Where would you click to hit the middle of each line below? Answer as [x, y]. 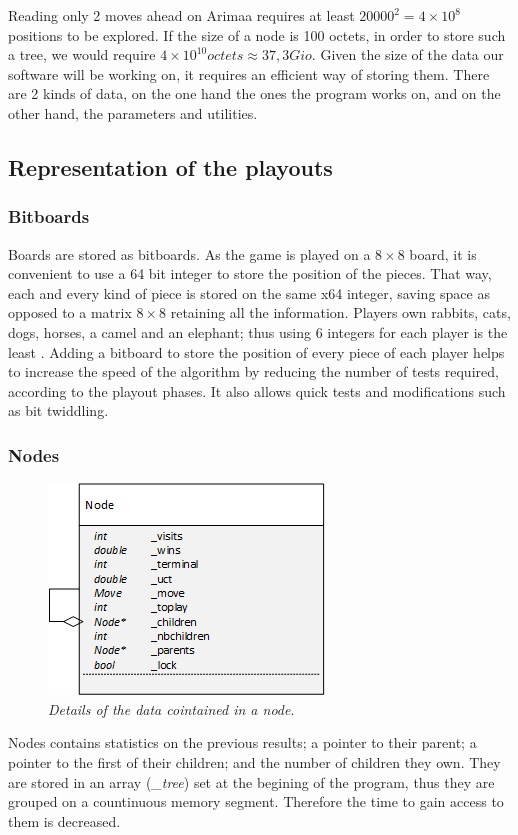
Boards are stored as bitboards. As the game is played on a [189, 253]
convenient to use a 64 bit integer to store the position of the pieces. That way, [250, 273]
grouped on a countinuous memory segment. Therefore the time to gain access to [256, 801]
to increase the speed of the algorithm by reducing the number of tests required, [253, 371]
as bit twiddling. [58, 410]
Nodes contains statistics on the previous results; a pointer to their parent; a [242, 742]
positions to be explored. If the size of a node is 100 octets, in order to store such [257, 34]
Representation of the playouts [170, 166]
